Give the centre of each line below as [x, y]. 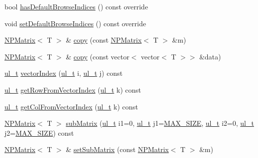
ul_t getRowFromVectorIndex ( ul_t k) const [73, 89]
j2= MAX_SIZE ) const [39, 132]
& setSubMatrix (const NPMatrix [117, 149]
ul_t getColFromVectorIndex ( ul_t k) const [71, 106]
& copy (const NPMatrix [104, 40]
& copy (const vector [98, 56]
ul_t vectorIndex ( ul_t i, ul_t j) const [64, 73]
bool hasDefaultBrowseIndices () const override [76, 6]
